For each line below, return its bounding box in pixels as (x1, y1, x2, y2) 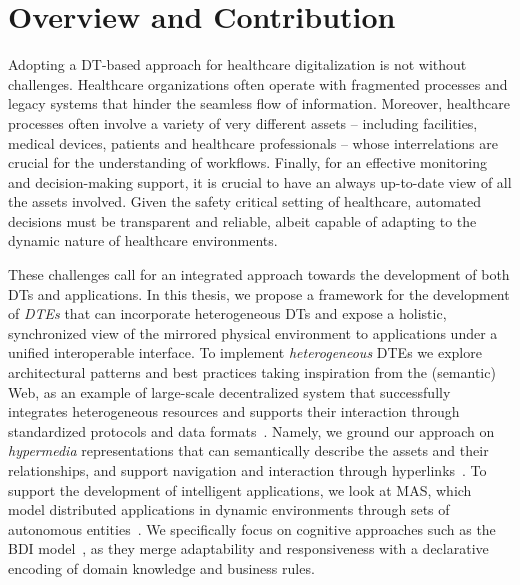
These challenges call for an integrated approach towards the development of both (8, 264, 510, 285)
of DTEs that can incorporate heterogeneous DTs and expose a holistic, (8, 303, 447, 324)
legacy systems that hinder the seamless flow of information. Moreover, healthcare (8, 93, 510, 114)
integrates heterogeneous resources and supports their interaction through (8, 401, 460, 422)
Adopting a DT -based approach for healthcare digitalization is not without (8, 54, 467, 75)
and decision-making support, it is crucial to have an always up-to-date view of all (8, 171, 512, 192)
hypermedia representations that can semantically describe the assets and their (8, 440, 489, 461)
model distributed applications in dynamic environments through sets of (8, 499, 450, 520)
